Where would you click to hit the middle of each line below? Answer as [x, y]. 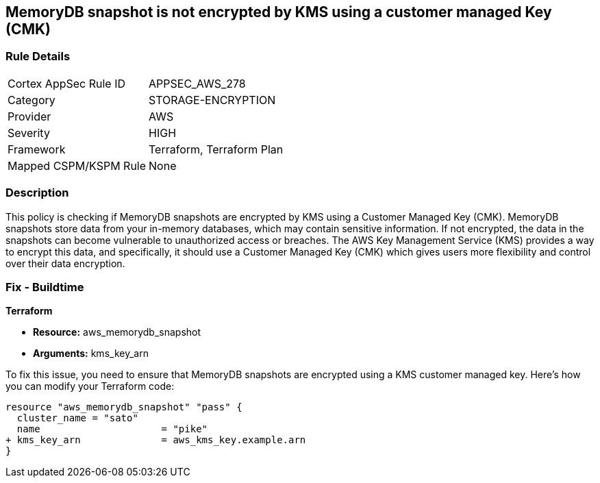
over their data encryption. [65, 263]
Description [37, 193]
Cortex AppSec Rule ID [67, 83]
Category [32, 100]
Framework [37, 149]
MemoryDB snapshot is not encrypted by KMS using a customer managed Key [279, 12]
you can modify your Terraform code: [90, 386]
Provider [29, 116]
